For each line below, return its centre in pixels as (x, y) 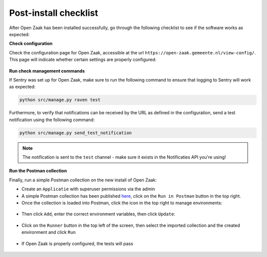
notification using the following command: (52, 120)
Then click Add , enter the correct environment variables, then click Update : (98, 214)
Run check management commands (47, 71)
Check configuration (31, 43)
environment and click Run (49, 232)
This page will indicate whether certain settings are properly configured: (83, 60)
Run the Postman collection (38, 171)
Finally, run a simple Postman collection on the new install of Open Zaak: (83, 180)
